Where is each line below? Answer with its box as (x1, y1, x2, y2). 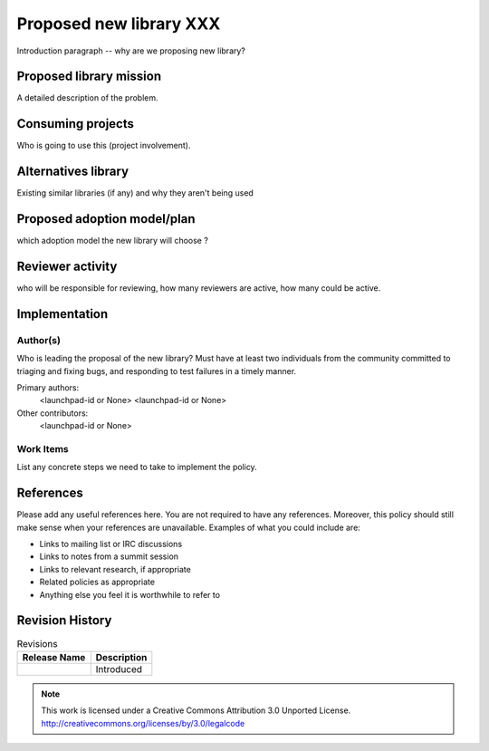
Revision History (16, 612, 112, 629)
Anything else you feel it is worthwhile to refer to (39, 589, 221, 600)
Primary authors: (16, 382, 80, 393)
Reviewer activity (16, 258, 118, 274)
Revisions (16, 637, 58, 650)
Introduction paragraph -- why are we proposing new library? (16, 45, 246, 56)
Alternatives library (16, 164, 129, 179)
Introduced (95, 662, 143, 675)
